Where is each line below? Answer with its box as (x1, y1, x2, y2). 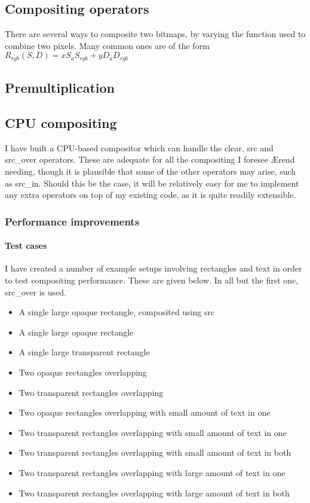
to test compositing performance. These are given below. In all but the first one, (5, 274, 299, 286)
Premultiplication (5, 78, 115, 97)
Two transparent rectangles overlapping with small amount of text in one (19, 426, 287, 438)
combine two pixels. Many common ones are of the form (5, 39, 210, 51)
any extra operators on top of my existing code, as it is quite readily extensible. (5, 188, 296, 201)
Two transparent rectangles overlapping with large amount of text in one (19, 466, 286, 478)
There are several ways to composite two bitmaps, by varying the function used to (5, 28, 306, 40)
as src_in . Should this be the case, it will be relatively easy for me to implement (5, 176, 299, 189)
